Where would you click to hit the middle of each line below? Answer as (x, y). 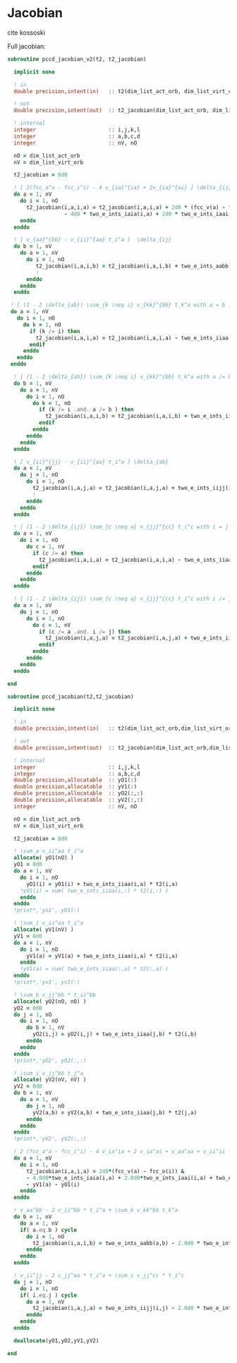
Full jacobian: (26, 46)
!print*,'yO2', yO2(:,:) (50, 1060)
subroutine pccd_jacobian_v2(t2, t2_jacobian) (77, 59)
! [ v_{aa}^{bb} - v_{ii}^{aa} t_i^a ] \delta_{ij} (93, 240)
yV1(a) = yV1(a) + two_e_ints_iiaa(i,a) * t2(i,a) (102, 956)
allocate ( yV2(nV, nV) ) (50, 1080)
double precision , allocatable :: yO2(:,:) (78, 793)
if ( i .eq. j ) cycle (49, 1295)
